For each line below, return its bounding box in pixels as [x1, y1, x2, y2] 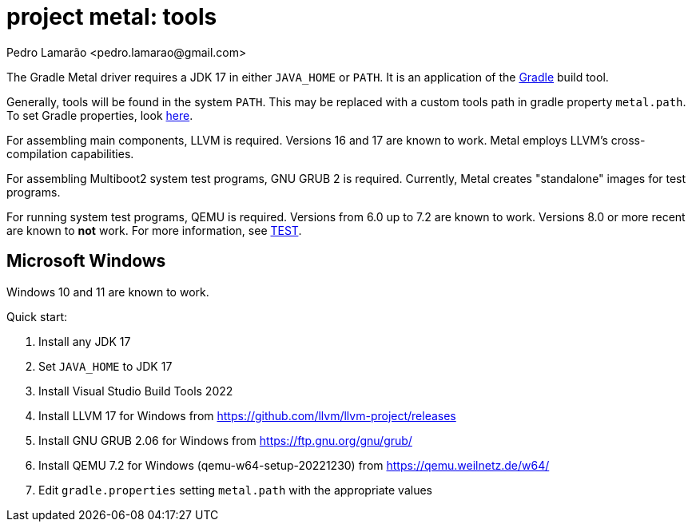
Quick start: [6, 309, 67, 324]
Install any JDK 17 [38, 334, 131, 348]
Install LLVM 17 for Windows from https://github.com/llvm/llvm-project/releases [38, 408, 456, 423]
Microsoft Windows [6, 251, 166, 272]
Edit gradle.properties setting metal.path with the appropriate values [38, 482, 432, 497]
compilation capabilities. [6, 146, 134, 161]
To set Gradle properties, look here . [6, 108, 193, 122]
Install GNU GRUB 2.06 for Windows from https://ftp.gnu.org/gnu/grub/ [38, 433, 412, 447]
